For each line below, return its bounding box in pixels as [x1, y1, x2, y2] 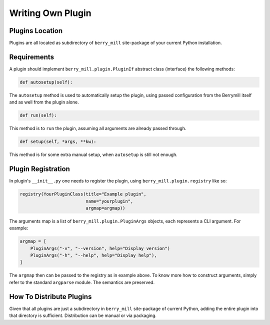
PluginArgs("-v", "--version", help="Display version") [30, 245, 170, 251]
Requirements [9, 52, 54, 61]
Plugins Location [9, 26, 62, 35]
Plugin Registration [9, 165, 70, 173]
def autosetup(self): [19, 79, 73, 85]
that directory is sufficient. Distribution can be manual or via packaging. [9, 312, 157, 318]
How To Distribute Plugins [9, 292, 92, 301]
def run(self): [19, 112, 57, 118]
